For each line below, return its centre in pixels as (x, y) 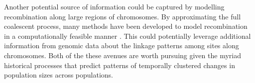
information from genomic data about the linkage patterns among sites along (122, 45)
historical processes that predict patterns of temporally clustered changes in (120, 65)
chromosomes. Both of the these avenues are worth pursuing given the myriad (123, 55)
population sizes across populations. (59, 75)
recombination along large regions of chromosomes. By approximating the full (123, 16)
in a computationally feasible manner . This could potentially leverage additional (127, 36)
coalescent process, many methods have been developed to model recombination (126, 26)
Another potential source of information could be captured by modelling (114, 6)
